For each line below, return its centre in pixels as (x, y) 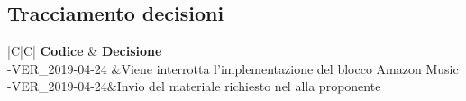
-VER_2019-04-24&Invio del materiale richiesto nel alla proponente (194, 86)
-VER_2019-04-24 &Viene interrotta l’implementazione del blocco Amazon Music (233, 68)
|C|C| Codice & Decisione (85, 51)
